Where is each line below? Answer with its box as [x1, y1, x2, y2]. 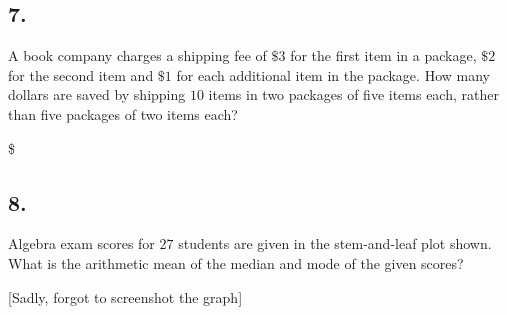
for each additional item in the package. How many [176, 64, 490, 85]
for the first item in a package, [290, 45, 477, 66]
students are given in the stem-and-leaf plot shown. [178, 233, 492, 254]
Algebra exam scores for [8, 233, 155, 254]
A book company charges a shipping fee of [8, 45, 267, 66]
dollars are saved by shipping [8, 84, 186, 105]
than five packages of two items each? [8, 103, 238, 124]
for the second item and [8, 64, 154, 85]
